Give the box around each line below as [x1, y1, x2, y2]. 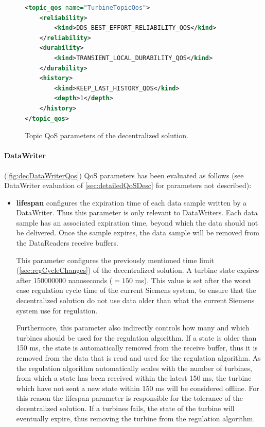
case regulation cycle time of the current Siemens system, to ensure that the [16, 285, 256, 295]
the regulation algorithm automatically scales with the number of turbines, [16, 362, 252, 373]
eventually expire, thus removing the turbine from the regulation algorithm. [16, 413, 255, 423]
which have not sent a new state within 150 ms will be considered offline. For [16, 382, 259, 393]
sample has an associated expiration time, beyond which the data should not [16, 217, 258, 228]
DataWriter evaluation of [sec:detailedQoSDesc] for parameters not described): [4, 180, 252, 191]
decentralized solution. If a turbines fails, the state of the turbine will [16, 402, 235, 413]
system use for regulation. [16, 305, 98, 315]
